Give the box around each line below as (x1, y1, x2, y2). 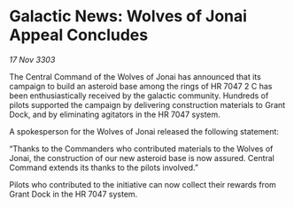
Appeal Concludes (9, 25, 149, 45)
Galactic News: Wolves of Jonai (9, 6, 248, 27)
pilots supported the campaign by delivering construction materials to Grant (9, 99, 286, 110)
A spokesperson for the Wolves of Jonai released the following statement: (9, 126, 279, 136)
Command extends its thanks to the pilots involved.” (9, 162, 199, 173)
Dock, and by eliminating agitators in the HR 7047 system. (9, 109, 221, 119)
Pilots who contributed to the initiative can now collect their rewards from (9, 179, 276, 189)
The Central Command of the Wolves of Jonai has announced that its (9, 71, 261, 81)
